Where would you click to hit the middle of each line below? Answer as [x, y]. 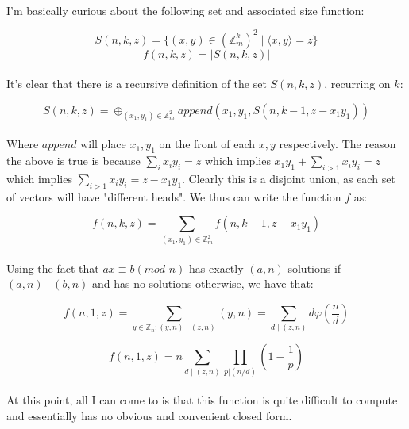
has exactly [216, 268]
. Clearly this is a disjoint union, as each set [289, 178]
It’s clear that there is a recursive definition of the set [137, 84]
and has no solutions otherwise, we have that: [203, 283]
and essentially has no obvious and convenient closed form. [149, 415]
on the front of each [207, 144]
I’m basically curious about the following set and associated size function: [185, 10]
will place [103, 144]
